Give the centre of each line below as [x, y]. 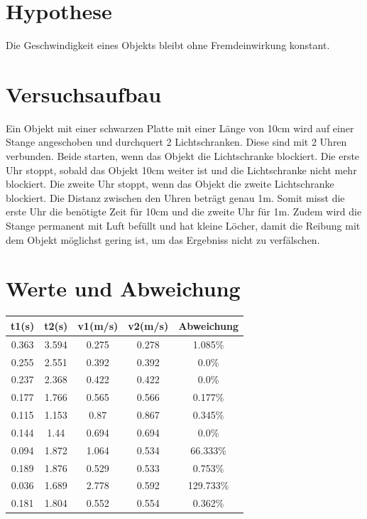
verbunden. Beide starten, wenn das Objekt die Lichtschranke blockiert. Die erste [183, 156]
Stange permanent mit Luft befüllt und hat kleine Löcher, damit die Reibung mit [183, 225]
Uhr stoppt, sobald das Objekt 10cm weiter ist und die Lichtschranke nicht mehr [181, 170]
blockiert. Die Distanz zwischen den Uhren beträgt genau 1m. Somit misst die [175, 197]
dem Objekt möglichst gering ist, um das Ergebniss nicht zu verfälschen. [163, 239]
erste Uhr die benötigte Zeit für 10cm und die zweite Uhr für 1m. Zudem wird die [184, 212]
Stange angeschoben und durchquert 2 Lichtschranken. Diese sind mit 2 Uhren [176, 142]
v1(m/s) [98, 325]
